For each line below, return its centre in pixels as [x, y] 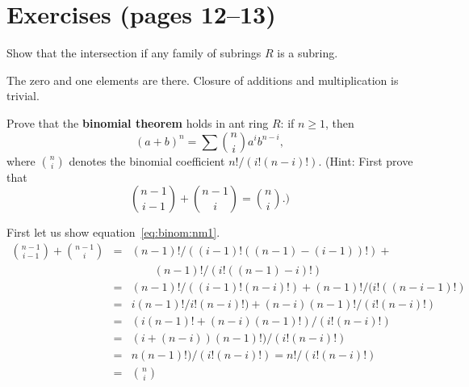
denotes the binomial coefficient [147, 160]
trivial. [23, 96]
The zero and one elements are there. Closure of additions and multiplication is [203, 80]
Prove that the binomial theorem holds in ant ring [138, 122]
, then [340, 122]
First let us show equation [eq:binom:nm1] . [113, 232]
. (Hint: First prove [366, 160]
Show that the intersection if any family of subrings [134, 53]
